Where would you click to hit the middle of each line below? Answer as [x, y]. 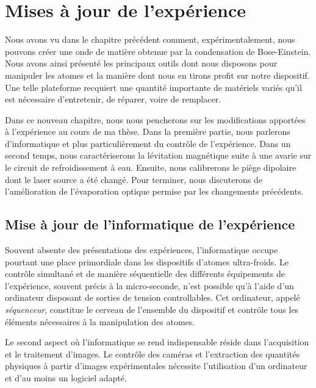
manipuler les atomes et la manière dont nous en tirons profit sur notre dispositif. [157, 75]
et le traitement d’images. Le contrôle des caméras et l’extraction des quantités [153, 354]
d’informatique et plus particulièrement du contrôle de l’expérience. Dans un [148, 143]
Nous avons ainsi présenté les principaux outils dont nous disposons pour [141, 63]
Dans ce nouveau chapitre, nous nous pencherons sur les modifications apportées [155, 119]
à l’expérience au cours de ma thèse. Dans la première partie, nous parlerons [148, 131]
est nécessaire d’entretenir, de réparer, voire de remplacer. [113, 99]
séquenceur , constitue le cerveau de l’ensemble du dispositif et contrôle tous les [152, 310]
